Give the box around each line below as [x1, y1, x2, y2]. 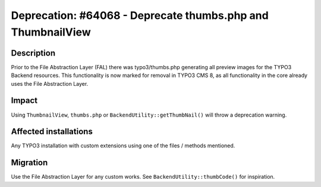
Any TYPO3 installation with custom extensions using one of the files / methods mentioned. [11, 142, 235, 149]
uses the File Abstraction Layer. [11, 80, 89, 87]
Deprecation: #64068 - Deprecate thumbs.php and [11, 9, 269, 22]
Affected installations [11, 127, 93, 137]
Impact [11, 95, 38, 106]
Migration [11, 157, 48, 168]
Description [11, 48, 56, 58]
